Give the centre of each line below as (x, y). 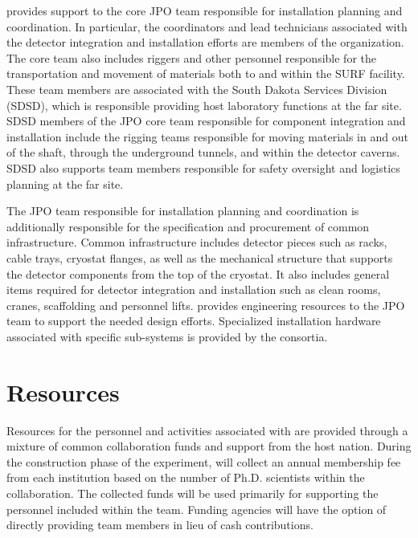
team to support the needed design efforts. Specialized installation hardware (194, 321)
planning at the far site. (65, 183)
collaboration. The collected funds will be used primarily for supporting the (193, 493)
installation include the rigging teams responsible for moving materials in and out (207, 136)
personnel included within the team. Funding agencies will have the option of (197, 509)
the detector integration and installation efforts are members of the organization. (205, 42)
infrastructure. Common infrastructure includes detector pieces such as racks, (197, 242)
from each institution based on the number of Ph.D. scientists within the (186, 477)
